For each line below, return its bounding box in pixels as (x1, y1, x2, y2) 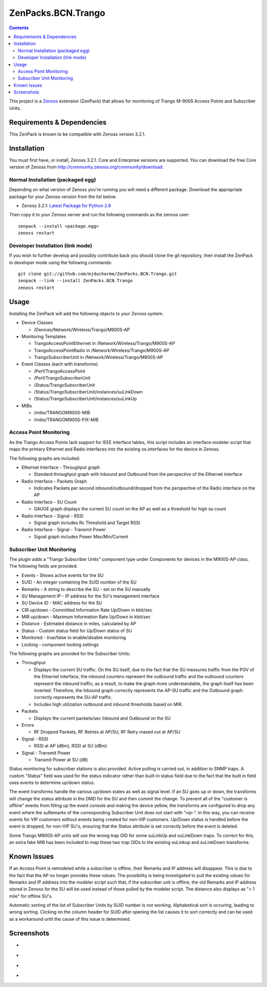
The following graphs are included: (9, 455, 80, 461)
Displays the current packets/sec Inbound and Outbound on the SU (34, 715, 171, 721)
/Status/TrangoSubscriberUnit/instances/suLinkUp (34, 396, 137, 402)
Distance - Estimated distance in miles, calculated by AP (21, 621, 136, 627)
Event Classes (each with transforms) (21, 361, 98, 367)
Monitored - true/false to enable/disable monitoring (21, 635, 126, 641)
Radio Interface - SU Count (21, 499, 77, 505)
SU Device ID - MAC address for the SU (21, 600, 102, 606)
